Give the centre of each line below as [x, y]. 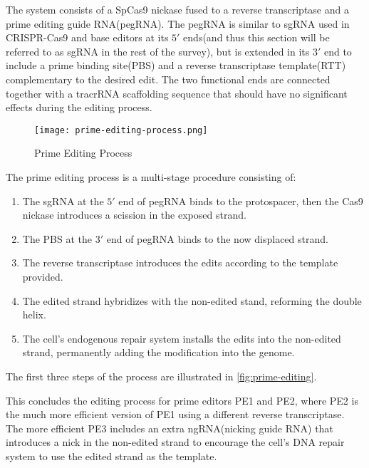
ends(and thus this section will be [256, 37]
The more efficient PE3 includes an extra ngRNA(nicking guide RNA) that [170, 428]
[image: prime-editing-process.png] [121, 130]
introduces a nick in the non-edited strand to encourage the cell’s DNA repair [175, 442]
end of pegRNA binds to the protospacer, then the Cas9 [241, 201]
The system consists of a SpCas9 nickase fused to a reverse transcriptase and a [177, 9]
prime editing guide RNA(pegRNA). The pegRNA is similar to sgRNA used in [178, 23]
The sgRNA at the [63, 201]
